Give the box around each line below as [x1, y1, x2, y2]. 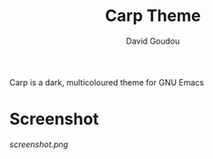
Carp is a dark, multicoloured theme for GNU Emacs [9, 76, 205, 87]
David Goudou [126, 35, 180, 46]
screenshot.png [9, 138, 68, 150]
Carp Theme [105, 5, 201, 26]
